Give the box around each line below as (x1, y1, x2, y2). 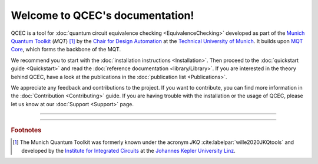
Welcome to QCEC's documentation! (11, 9, 194, 22)
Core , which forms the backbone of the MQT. (11, 46, 121, 53)
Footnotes (11, 126, 42, 135)
